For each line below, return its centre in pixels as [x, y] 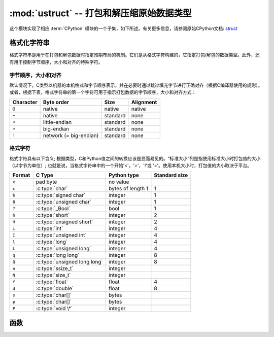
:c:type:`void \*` [54, 309]
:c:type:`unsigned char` [64, 202]
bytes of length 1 [128, 189]
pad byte [46, 182]
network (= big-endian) [71, 136]
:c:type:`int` [49, 228]
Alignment [144, 102]
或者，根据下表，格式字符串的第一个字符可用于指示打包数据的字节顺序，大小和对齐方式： [103, 92]
